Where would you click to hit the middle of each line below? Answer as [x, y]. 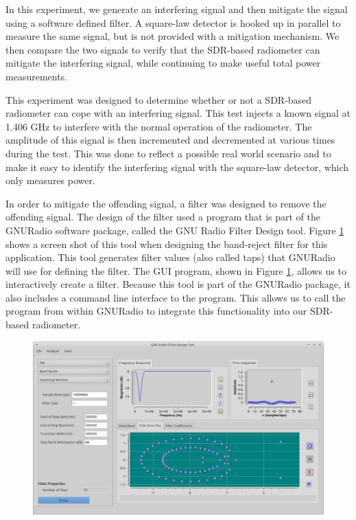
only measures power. [50, 180]
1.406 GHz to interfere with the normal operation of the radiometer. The [159, 126]
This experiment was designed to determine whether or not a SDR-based [159, 99]
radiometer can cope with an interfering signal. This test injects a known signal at [178, 113]
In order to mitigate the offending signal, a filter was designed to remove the [166, 203]
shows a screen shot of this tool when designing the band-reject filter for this [167, 244]
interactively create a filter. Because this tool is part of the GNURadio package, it [178, 284]
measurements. [37, 76]
